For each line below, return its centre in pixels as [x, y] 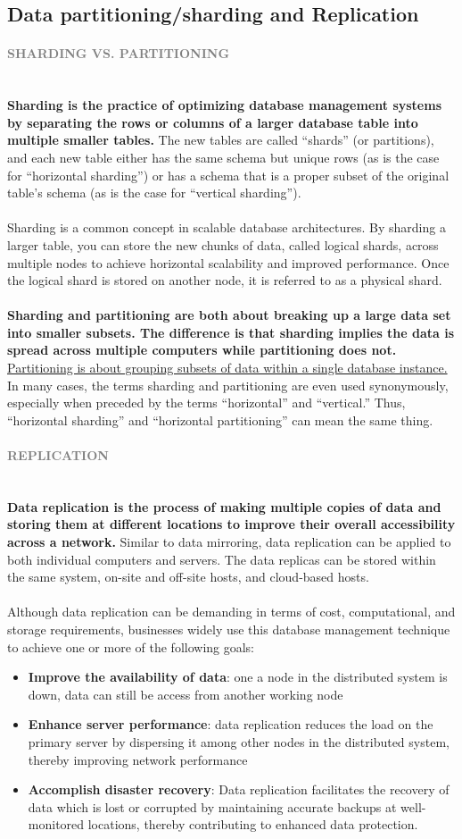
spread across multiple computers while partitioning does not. [202, 350]
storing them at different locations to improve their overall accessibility [231, 524]
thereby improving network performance [138, 759]
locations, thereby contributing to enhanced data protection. [253, 824]
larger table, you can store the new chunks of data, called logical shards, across [223, 244]
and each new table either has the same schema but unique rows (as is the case [223, 157]
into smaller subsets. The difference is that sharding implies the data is [231, 332]
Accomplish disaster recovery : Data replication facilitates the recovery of [239, 789]
